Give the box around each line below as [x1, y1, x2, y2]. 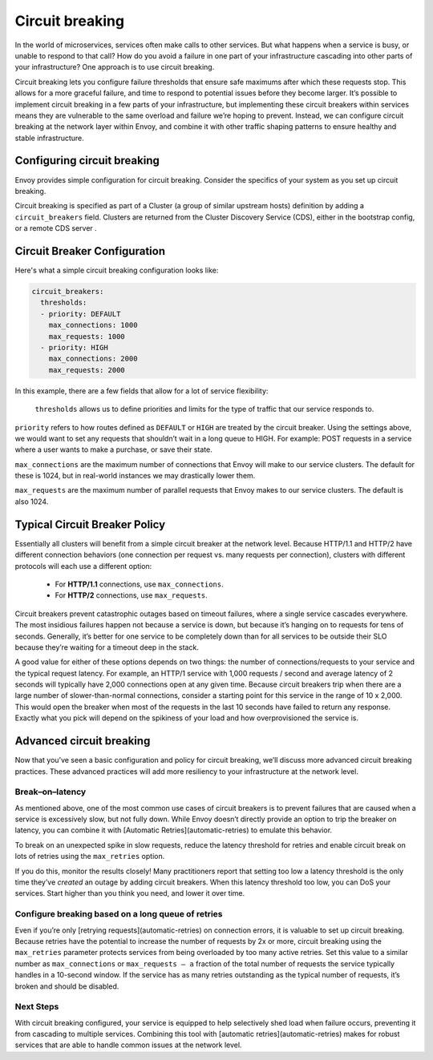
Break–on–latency [14, 786, 87, 797]
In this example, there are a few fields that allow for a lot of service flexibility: [14, 385, 269, 396]
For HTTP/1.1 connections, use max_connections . [55, 579, 224, 589]
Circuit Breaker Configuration [14, 244, 166, 258]
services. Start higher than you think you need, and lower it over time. [14, 889, 245, 898]
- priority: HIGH [40, 343, 108, 352]
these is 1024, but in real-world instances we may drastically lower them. [14, 471, 256, 481]
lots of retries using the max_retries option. [14, 852, 165, 861]
